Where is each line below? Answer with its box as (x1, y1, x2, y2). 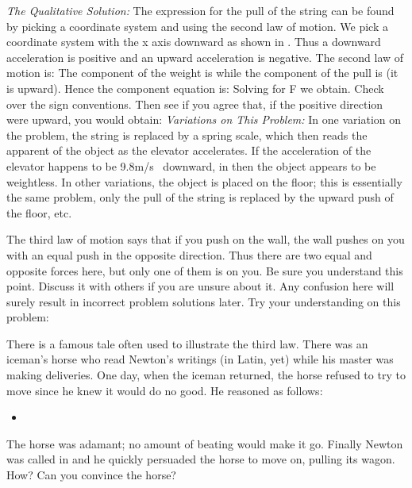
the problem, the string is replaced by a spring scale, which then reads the (6, 126, 368, 143)
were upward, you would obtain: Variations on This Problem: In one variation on (6, 111, 402, 128)
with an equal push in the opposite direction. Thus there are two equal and (6, 246, 372, 263)
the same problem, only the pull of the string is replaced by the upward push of (6, 189, 394, 206)
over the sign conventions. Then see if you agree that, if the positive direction (6, 95, 383, 112)
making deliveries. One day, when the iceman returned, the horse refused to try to (6, 367, 406, 383)
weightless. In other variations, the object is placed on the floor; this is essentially (6, 173, 402, 190)
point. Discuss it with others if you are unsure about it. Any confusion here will (6, 278, 395, 294)
